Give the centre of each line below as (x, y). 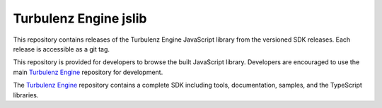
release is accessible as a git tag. (61, 49)
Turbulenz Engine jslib (80, 18)
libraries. (26, 95)
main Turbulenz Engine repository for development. (88, 72)
